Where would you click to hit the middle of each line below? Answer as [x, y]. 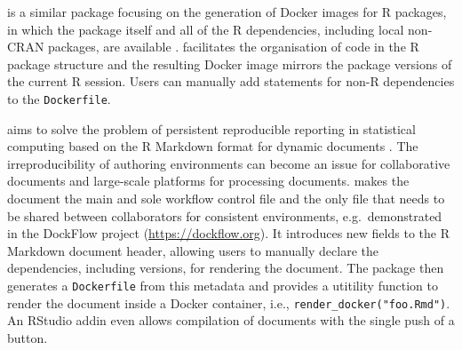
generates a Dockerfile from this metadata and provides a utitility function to [223, 285]
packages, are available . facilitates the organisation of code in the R [234, 47]
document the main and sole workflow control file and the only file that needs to [226, 198]
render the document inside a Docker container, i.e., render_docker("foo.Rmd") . [229, 302]
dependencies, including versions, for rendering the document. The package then [226, 268]
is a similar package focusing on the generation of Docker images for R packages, [227, 12]
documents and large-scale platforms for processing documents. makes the [208, 181]
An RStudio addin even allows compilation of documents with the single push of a [231, 320]
